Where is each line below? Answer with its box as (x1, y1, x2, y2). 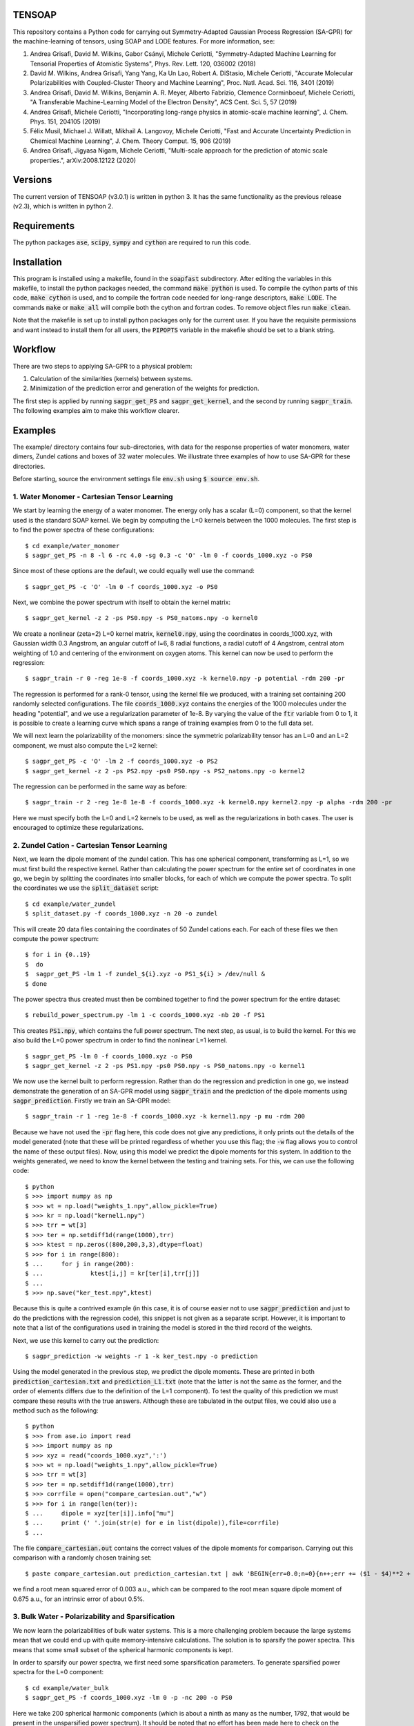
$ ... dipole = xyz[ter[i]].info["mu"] (25, 1509, 175, 1517)
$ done (25, 980, 48, 987)
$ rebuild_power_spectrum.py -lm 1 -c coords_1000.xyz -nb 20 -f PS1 (25, 1011, 266, 1019)
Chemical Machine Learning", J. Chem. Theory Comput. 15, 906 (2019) (30, 137, 231, 145)
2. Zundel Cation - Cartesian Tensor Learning (12, 840, 168, 850)
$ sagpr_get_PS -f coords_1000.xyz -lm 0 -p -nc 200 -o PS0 (25, 1694, 233, 1702)
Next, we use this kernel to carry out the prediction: (12, 1336, 159, 1344)
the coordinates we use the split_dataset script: (12, 884, 159, 892)
